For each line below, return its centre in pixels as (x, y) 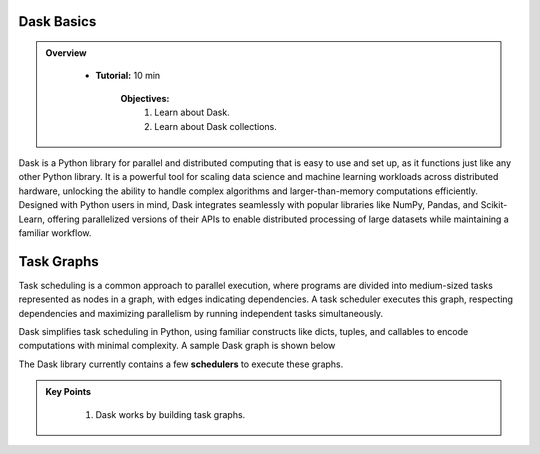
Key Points (68, 392)
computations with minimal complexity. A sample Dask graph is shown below (177, 346)
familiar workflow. (55, 232)
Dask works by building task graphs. (170, 414)
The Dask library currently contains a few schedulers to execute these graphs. (181, 364)
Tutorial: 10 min (128, 76)
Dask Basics (57, 21)
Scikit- (494, 205)
